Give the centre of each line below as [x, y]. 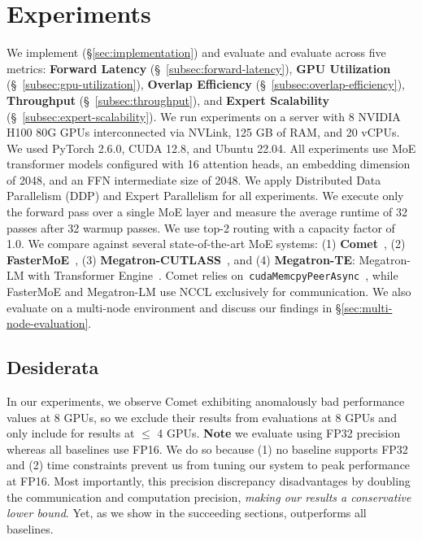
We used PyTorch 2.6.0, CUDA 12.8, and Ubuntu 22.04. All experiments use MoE [211, 148]
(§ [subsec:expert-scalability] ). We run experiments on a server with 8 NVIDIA [204, 116]
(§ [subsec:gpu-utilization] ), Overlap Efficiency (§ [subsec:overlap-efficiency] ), [206, 84]
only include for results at [71, 433]
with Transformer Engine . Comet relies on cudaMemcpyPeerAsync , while [213, 275]
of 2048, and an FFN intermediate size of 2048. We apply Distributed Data [194, 179]
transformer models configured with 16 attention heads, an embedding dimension [209, 164]
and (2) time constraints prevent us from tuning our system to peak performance [209, 465]
